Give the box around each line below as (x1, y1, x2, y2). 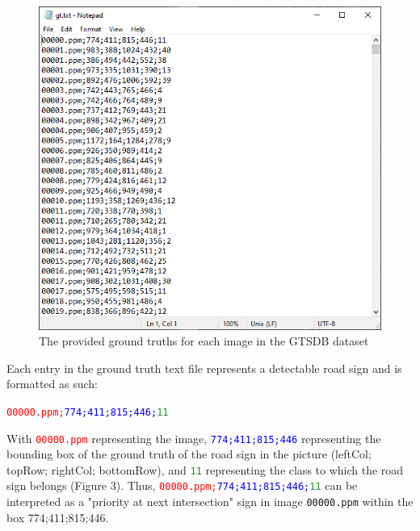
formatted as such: (6, 375, 98, 392)
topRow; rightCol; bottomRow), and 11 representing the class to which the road (6, 461, 404, 478)
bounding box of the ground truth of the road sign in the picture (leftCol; (6, 445, 372, 462)
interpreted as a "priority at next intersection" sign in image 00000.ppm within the (6, 493, 414, 510)
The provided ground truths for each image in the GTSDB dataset (39, 332, 369, 349)
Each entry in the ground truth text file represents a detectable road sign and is (6, 359, 402, 376)
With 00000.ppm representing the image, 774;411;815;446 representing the (6, 429, 381, 446)
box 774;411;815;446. (6, 508, 109, 525)
